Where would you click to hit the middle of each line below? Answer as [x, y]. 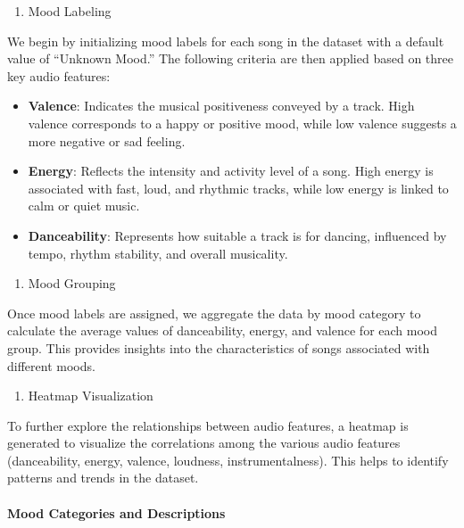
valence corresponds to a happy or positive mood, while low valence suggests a [242, 123]
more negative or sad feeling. [107, 140]
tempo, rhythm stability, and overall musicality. [158, 253]
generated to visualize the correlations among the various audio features [204, 443]
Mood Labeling [70, 11]
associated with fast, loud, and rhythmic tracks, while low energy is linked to [238, 188]
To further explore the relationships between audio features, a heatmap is [208, 425]
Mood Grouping [72, 283]
